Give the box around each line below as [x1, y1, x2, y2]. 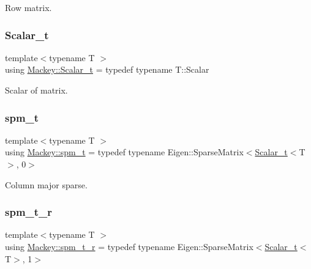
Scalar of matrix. [5, 84, 68, 96]
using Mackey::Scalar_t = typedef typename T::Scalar [5, 63, 209, 76]
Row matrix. [5, 1, 52, 13]
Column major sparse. [5, 178, 88, 191]
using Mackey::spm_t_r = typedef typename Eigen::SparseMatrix [5, 240, 253, 252]
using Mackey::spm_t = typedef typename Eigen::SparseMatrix [5, 146, 244, 158]
